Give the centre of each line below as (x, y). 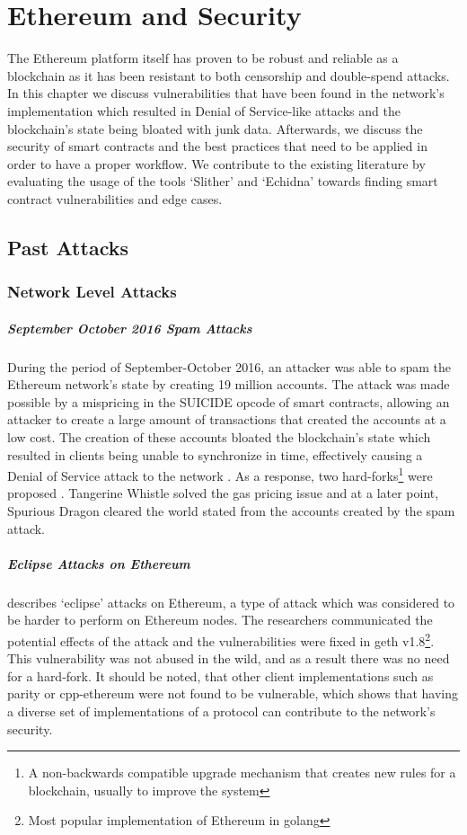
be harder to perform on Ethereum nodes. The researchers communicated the (220, 620)
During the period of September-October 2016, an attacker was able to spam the (229, 366)
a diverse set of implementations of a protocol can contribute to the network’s (221, 711)
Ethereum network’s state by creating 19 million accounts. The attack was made (229, 384)
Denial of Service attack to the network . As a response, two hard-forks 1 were (220, 474)
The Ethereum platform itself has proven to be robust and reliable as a (203, 58)
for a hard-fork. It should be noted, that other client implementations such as (220, 675)
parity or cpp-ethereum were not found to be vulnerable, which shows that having (233, 693)
